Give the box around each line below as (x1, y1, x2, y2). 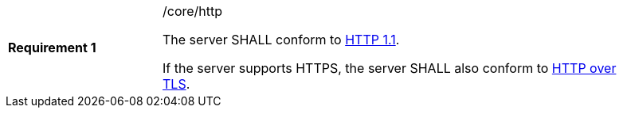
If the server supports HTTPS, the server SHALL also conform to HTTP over (163, 60, 617, 76)
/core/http (163, 3, 223, 19)
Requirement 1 (8, 40, 96, 55)
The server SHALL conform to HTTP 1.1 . (163, 32, 400, 47)
